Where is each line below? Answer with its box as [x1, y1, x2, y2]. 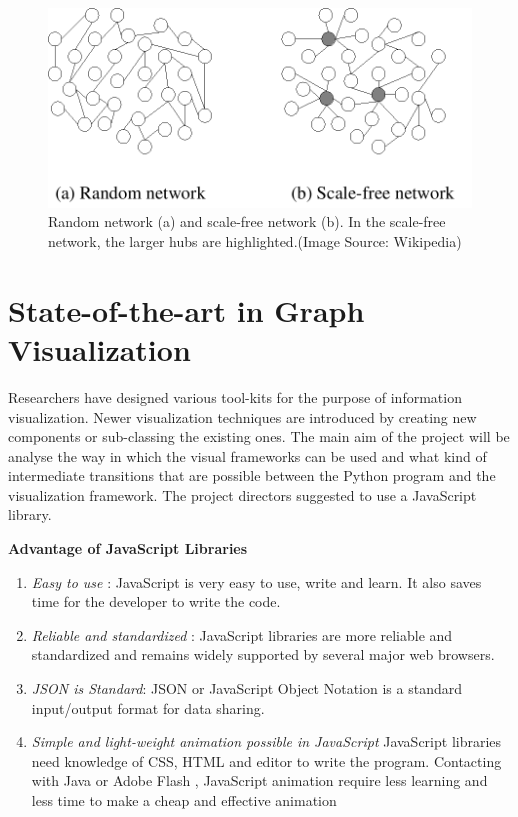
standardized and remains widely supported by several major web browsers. [31, 644, 495, 665]
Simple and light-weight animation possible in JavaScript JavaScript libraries [31, 731, 502, 752]
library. [8, 504, 52, 525]
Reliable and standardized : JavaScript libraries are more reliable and [31, 624, 453, 645]
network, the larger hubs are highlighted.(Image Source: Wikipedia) [48, 231, 462, 251]
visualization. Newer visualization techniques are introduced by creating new [8, 406, 477, 427]
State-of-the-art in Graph [8, 289, 365, 330]
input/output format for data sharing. [31, 697, 265, 718]
